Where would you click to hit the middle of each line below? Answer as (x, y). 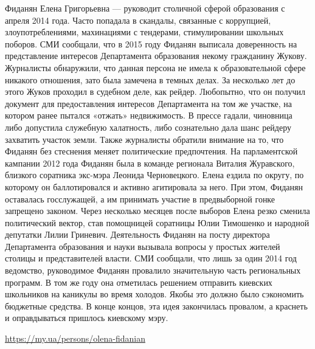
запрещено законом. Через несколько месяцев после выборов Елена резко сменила (157, 211)
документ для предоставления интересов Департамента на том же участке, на (149, 103)
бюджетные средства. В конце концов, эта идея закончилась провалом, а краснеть (156, 306)
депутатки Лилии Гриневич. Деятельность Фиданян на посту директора (137, 234)
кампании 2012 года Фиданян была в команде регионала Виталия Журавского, (150, 163)
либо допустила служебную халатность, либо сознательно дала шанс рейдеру (148, 127)
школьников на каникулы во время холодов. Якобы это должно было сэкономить (154, 294)
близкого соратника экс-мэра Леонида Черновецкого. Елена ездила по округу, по (154, 175)
